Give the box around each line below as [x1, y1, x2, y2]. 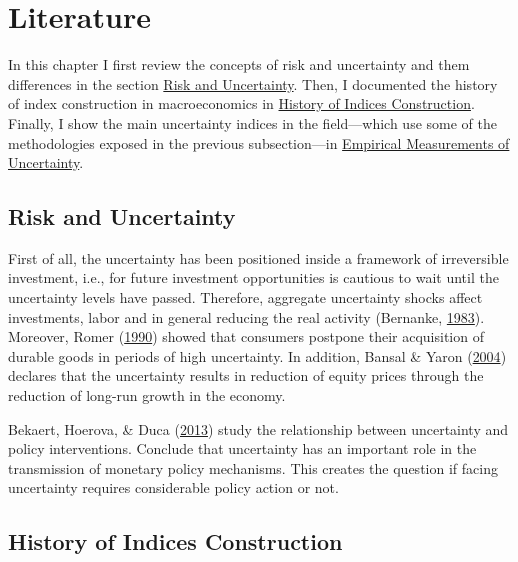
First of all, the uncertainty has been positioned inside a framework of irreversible [8, 247, 509, 268]
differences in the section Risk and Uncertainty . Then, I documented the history [8, 73, 498, 94]
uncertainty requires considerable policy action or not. [8, 477, 339, 498]
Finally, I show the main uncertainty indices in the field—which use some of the [8, 112, 497, 133]
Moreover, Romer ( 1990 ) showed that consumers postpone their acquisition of [8, 326, 484, 347]
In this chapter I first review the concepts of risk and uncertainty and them [8, 54, 470, 75]
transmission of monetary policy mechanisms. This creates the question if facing [8, 457, 498, 478]
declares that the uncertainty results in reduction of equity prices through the [8, 365, 484, 386]
